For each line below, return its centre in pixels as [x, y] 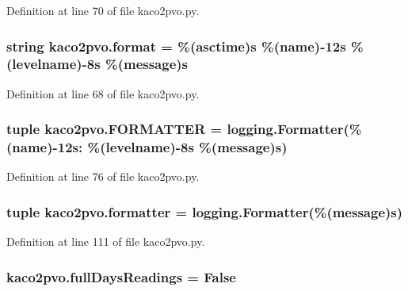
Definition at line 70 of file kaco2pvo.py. [103, 10]
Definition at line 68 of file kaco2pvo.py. [103, 93]
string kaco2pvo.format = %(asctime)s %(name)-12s [176, 46]
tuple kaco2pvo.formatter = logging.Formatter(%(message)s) [205, 211]
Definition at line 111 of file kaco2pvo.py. [106, 241]
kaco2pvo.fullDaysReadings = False [121, 276]
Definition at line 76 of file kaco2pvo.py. [103, 176]
